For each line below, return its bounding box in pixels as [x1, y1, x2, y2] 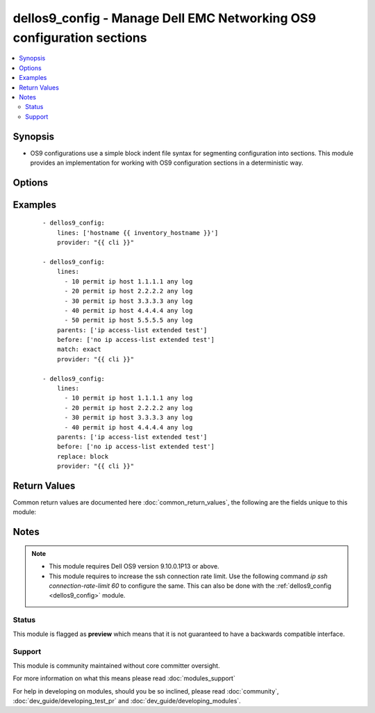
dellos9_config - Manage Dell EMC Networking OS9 [12, 10, 316, 26]
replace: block [56, 452, 109, 460]
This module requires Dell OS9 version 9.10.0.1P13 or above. [49, 562, 219, 571]
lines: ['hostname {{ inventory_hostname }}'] [56, 229, 219, 236]
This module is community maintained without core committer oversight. [12, 661, 220, 670]
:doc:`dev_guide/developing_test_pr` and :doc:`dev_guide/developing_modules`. [12, 696, 241, 705]
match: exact [56, 345, 101, 354]
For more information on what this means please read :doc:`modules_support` [12, 674, 235, 682]
